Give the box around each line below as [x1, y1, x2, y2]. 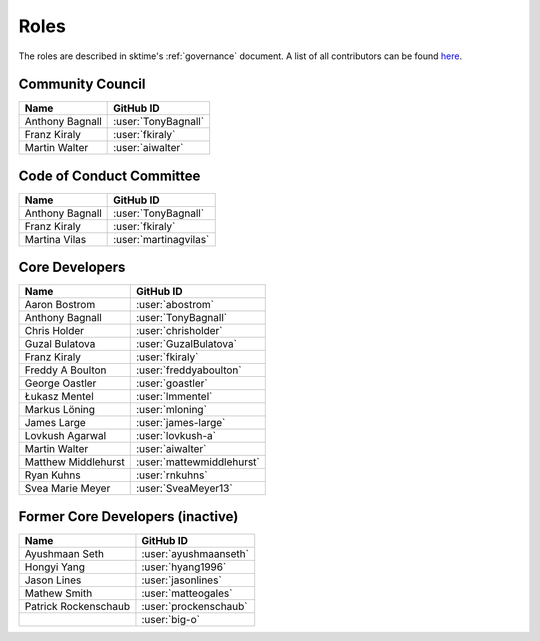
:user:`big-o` [141, 613, 200, 626]
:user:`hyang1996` [141, 560, 227, 574]
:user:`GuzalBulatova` [135, 337, 237, 351]
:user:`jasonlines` [141, 573, 222, 587]
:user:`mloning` [135, 403, 207, 417]
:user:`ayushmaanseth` [141, 547, 250, 560]
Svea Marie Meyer [24, 481, 111, 495]
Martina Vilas [24, 232, 87, 246]
